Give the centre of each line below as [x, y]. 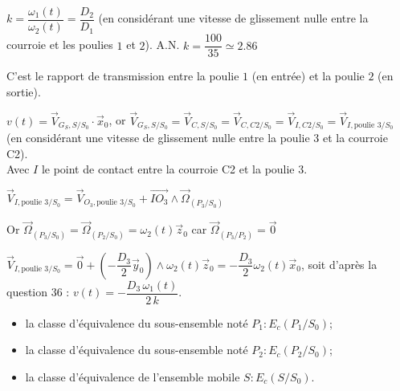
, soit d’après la [339, 264]
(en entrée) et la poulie [308, 76]
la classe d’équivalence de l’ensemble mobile [133, 376]
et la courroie [355, 137]
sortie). [24, 91]
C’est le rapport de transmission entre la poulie [123, 76]
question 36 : [38, 292]
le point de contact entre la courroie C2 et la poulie [168, 169]
